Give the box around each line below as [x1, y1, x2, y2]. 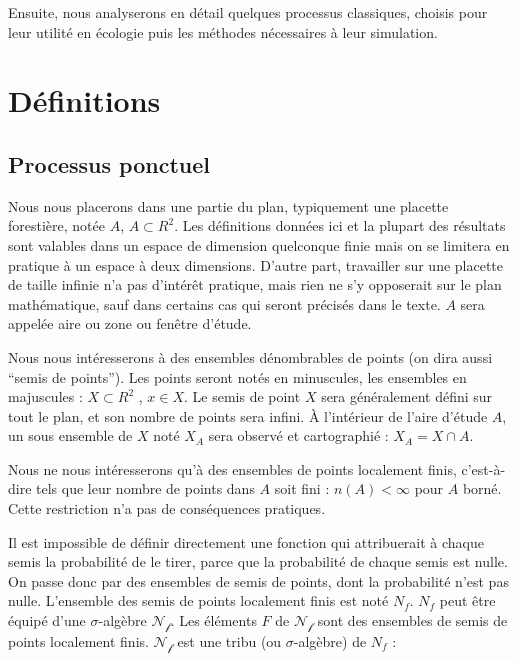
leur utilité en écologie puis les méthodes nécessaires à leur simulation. [8, 21, 438, 42]
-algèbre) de [293, 630, 367, 651]
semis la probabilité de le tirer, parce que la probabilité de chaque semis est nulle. [8, 551, 508, 572]
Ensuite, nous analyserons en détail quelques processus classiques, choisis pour [8, 2, 488, 22]
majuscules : [8, 386, 83, 407]
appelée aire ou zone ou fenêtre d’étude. [8, 313, 252, 334]
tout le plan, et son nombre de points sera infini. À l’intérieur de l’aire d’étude [8, 405, 488, 426]
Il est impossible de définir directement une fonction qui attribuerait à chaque [8, 531, 485, 552]
